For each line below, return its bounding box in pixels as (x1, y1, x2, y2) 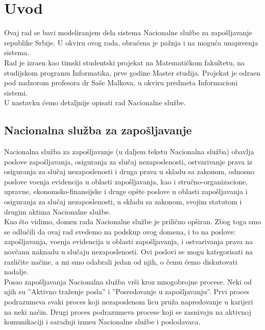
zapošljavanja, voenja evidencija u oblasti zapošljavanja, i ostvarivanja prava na (4, 236, 253, 247)
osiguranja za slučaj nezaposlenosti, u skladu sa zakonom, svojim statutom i (4, 196, 242, 207)
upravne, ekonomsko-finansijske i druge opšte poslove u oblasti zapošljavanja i (4, 186, 248, 197)
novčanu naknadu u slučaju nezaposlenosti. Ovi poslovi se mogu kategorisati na (4, 246, 253, 257)
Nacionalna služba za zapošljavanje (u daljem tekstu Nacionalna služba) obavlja (4, 146, 254, 157)
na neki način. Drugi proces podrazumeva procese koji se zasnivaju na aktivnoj (4, 306, 251, 317)
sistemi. (4, 87, 28, 98)
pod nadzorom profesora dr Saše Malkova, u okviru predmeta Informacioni (4, 77, 238, 88)
